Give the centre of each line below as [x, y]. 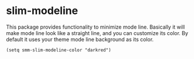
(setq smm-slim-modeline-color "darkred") [59, 50]
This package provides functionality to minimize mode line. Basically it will [96, 27]
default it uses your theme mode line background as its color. [80, 39]
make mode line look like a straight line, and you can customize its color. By [97, 33]
